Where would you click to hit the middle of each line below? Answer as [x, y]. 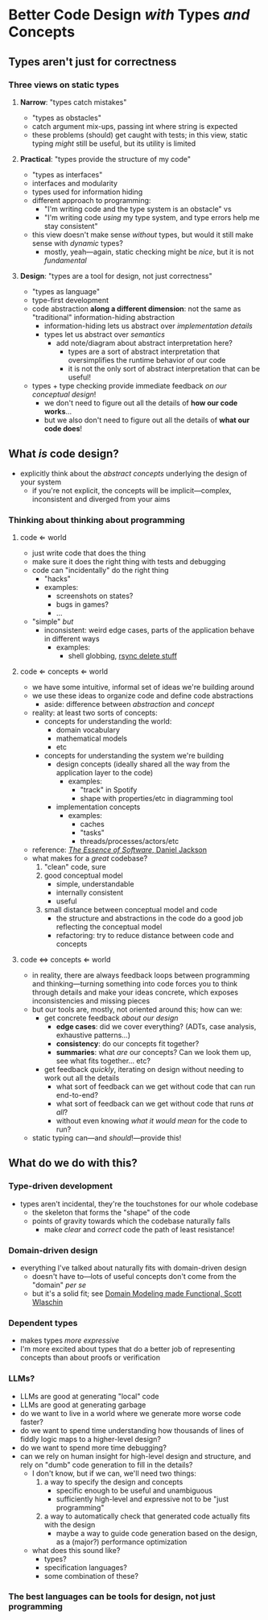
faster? [32, 1422]
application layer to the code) [105, 772]
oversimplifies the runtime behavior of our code [147, 359]
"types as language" [66, 291]
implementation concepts [98, 807]
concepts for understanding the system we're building [134, 755]
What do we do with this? [73, 1163]
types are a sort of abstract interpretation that [144, 351]
